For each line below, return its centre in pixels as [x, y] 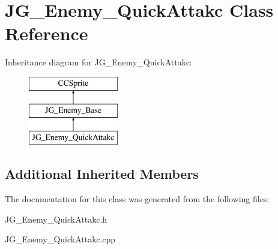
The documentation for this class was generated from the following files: [137, 199]
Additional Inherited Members [102, 174]
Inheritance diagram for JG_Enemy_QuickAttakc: [98, 62]
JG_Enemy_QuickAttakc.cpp [60, 239]
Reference [47, 33]
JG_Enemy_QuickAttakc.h [56, 219]
